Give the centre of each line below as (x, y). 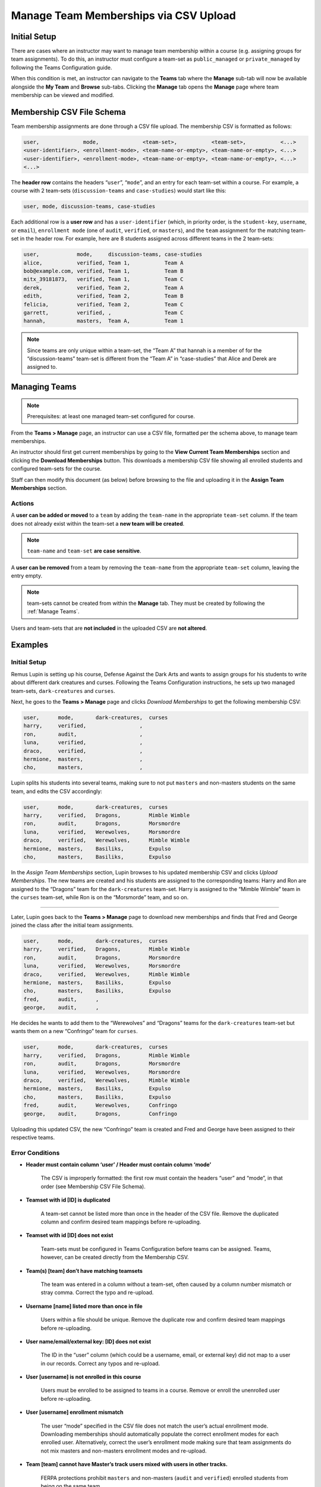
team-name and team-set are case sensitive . (84, 551)
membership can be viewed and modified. (62, 95)
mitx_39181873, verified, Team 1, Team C (103, 279)
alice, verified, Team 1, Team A (103, 263)
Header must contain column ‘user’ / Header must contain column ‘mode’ (119, 1165)
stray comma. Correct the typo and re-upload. (97, 1293)
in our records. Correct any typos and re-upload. (100, 1363)
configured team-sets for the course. (56, 469)
